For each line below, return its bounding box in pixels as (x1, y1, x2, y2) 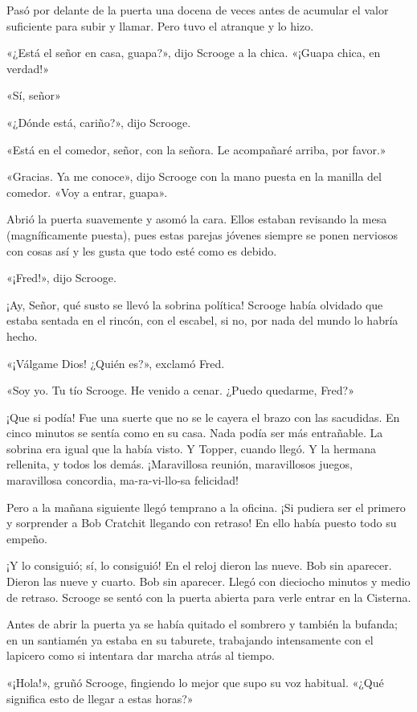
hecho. (6, 327, 38, 344)
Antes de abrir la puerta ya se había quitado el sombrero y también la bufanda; (6, 616, 398, 632)
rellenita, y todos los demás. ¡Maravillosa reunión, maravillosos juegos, (6, 456, 353, 473)
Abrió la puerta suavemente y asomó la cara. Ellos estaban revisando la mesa (6, 211, 387, 227)
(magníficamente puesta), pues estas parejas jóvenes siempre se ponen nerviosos (6, 226, 398, 243)
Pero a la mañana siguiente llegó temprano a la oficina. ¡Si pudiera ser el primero (6, 498, 406, 515)
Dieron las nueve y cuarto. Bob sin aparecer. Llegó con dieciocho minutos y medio (6, 573, 411, 590)
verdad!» (6, 59, 49, 76)
